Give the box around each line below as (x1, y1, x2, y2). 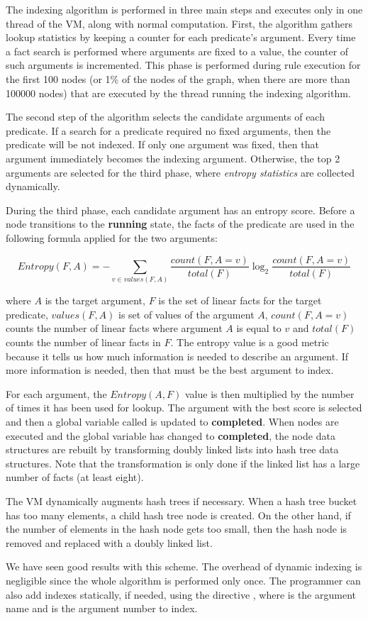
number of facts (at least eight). (6, 470, 144, 485)
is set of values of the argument (118, 306, 255, 321)
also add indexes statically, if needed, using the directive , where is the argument (6, 587, 356, 602)
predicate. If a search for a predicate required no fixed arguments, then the (6, 123, 331, 138)
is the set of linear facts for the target (158, 293, 322, 308)
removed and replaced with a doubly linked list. (6, 535, 213, 550)
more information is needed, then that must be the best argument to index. (6, 362, 334, 377)
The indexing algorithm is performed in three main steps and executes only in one (6, 2, 363, 16)
